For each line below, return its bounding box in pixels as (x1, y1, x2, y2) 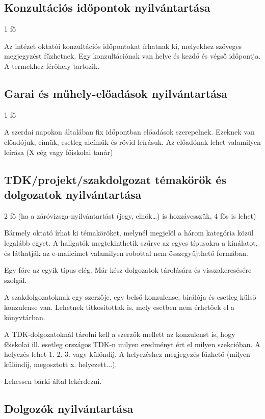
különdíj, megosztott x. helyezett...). (4, 358, 117, 369)
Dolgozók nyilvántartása (4, 401, 134, 416)
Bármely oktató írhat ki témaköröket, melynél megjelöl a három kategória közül (4, 227, 254, 238)
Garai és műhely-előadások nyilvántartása (4, 85, 228, 101)
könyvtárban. (4, 311, 45, 322)
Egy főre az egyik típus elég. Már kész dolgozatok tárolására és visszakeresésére (4, 265, 252, 275)
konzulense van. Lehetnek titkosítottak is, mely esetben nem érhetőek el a (4, 301, 234, 312)
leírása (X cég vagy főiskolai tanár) (4, 146, 113, 157)
